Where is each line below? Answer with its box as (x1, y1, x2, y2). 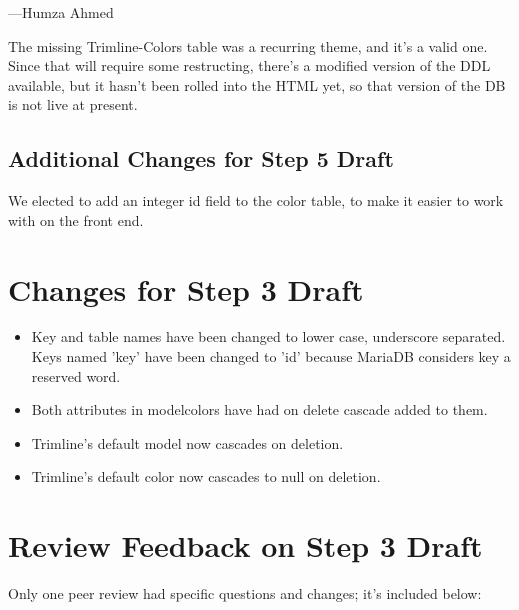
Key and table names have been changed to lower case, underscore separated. (31, 326, 506, 347)
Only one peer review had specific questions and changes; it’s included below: (8, 583, 482, 604)
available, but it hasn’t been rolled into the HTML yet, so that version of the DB (8, 74, 506, 95)
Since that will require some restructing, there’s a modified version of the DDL (8, 55, 491, 76)
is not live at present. (8, 94, 138, 115)
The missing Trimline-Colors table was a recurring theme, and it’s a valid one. (8, 35, 488, 56)
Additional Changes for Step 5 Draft (8, 143, 394, 174)
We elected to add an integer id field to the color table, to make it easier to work (8, 190, 504, 211)
